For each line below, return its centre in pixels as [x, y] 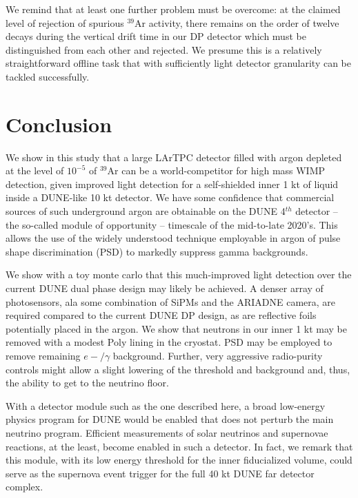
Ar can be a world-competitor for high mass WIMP [216, 170]
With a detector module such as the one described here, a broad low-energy [166, 405]
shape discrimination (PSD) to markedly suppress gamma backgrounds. [157, 251]
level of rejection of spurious [65, 22]
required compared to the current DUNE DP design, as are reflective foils [161, 315]
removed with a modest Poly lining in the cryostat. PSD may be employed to [169, 342]
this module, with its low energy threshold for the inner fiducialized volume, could [179, 460]
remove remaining [43, 355]
